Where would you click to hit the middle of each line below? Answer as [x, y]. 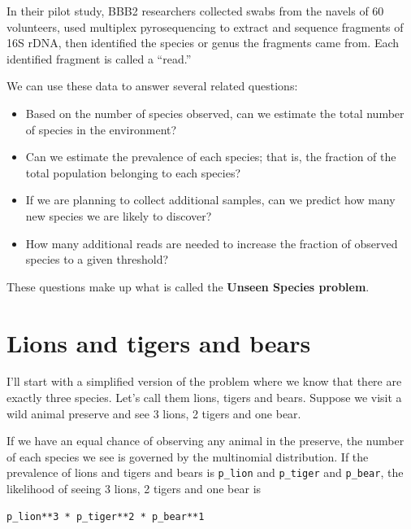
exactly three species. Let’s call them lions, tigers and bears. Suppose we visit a [204, 398]
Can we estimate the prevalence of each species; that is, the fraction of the [211, 157]
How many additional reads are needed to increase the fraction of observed [212, 243]
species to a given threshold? [97, 259]
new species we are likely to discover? [119, 215]
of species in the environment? [101, 129]
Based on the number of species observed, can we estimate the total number [215, 113]
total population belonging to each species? [133, 172]
